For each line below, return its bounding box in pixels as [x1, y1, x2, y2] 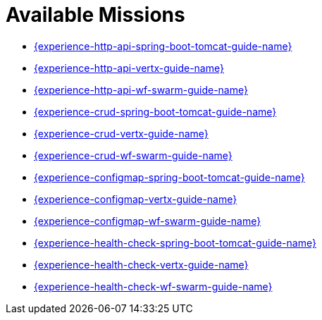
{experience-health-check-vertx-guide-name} [34, 258, 249, 271]
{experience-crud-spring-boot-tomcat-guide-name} [34, 105, 277, 118]
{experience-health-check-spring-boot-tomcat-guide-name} [34, 236, 316, 249]
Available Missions [6, 3, 185, 27]
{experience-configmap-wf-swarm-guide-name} [34, 214, 261, 227]
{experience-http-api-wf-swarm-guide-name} [34, 83, 248, 96]
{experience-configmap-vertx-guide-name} [34, 192, 237, 205]
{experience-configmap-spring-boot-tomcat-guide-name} [34, 171, 305, 183]
